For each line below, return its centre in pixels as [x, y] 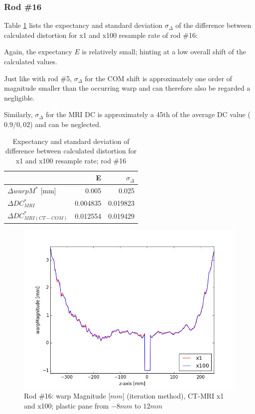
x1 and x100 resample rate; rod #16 [71, 160]
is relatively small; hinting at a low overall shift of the [164, 52]
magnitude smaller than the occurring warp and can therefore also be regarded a [127, 88]
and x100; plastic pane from [66, 406]
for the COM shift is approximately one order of [158, 78]
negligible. [19, 97]
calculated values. [31, 61]
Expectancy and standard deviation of [71, 141]
